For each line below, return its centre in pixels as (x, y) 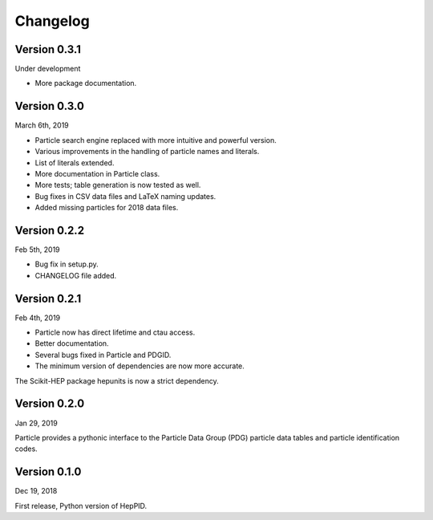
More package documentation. (86, 83)
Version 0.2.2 (49, 230)
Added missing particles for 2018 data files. (107, 208)
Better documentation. (72, 343)
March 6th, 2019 (42, 125)
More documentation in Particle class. (97, 173)
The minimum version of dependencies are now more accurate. (140, 366)
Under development (48, 69)
